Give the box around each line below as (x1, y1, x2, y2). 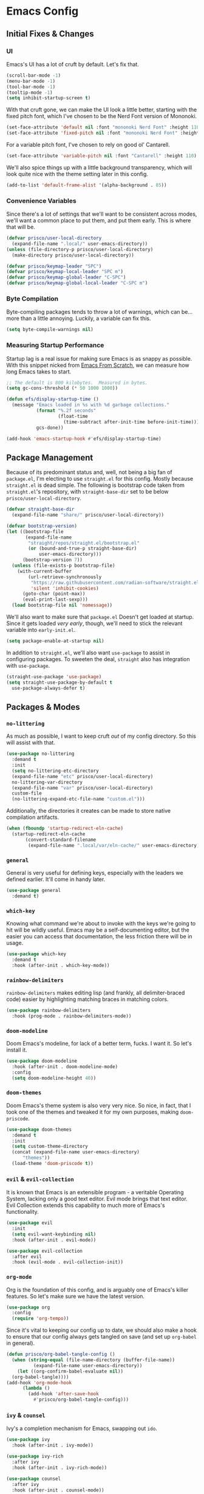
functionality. (6, 1208, 39, 1216)
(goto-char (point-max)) (22, 591, 86, 597)
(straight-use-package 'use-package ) (6, 673, 102, 680)
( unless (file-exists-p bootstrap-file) (12, 562, 115, 569)
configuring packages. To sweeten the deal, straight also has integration (6, 655, 190, 662)
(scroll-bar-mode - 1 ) (6, 72, 61, 79)
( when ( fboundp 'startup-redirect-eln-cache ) (6, 826, 123, 832)
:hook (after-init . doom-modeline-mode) (12, 1063, 118, 1070)
